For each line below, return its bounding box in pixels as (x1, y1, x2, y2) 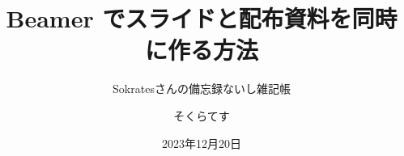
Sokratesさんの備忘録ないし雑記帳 (113, 80, 291, 97)
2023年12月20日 (162, 134, 241, 151)
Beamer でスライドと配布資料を (6, 2, 352, 35)
